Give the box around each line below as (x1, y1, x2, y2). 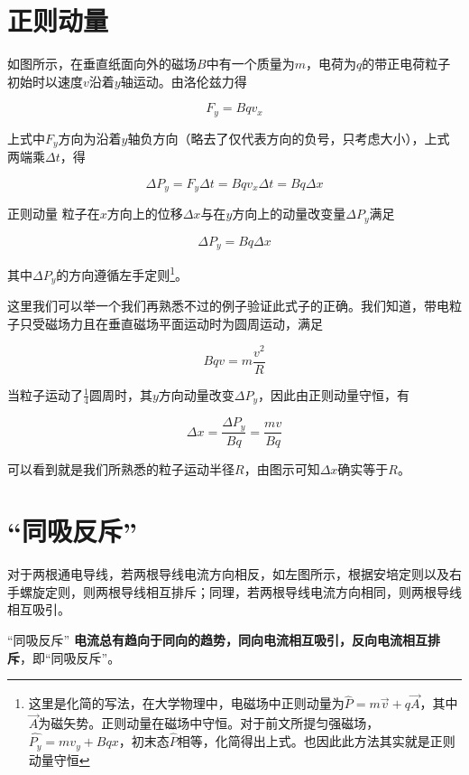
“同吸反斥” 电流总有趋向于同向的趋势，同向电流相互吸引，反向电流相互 (7, 630, 428, 649)
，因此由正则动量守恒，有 (258, 385, 410, 404)
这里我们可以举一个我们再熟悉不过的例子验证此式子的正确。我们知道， (7, 296, 424, 315)
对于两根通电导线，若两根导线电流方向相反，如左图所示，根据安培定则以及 (7, 565, 449, 584)
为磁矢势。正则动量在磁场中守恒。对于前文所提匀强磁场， (38, 714, 380, 733)
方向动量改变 (158, 385, 234, 404)
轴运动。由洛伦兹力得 (120, 71, 247, 90)
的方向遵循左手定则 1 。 (56, 263, 189, 284)
